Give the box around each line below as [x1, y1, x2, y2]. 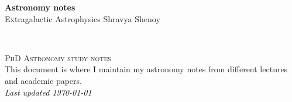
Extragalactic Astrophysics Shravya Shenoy [5, 12, 160, 24]
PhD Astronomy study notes [5, 51, 111, 64]
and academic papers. [5, 74, 82, 86]
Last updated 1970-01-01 [5, 86, 92, 98]
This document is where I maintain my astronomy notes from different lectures [5, 63, 288, 75]
